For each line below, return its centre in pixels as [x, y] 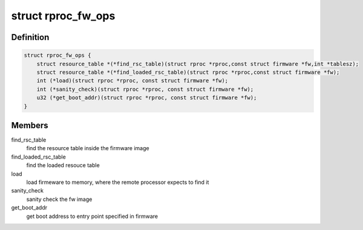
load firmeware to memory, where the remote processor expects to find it [118, 182]
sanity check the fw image [59, 199]
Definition [30, 37]
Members [30, 125]
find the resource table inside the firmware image [88, 148]
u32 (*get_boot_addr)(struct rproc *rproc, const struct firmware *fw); [147, 98]
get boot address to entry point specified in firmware [92, 216]
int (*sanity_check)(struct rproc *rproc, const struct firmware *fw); [145, 89]
